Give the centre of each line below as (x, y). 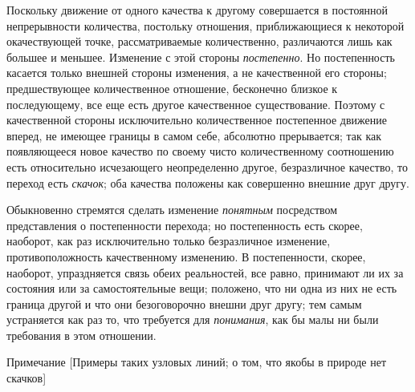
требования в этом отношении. (81, 335)
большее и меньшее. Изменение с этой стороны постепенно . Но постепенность (201, 57)
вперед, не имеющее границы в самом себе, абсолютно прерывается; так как (194, 135)
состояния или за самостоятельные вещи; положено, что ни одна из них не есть (202, 288)
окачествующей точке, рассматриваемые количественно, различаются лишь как (199, 41)
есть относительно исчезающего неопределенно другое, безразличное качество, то (207, 166)
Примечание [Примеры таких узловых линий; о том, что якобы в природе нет (197, 362)
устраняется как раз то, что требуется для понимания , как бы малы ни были (193, 319)
